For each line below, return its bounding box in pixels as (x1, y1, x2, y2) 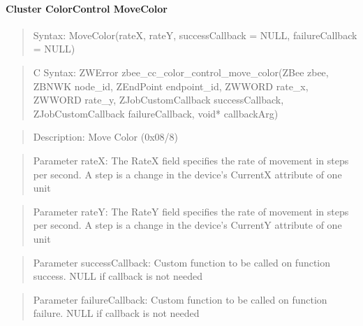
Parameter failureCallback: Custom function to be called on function (33, 292, 327, 306)
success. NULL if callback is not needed (33, 269, 202, 283)
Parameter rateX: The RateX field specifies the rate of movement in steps (33, 153, 349, 167)
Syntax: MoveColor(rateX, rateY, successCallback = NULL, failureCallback (33, 27, 357, 42)
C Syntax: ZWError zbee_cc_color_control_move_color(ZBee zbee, (33, 64, 329, 79)
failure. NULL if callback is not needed (33, 306, 200, 320)
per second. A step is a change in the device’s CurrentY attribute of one (33, 218, 342, 232)
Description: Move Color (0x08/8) (33, 129, 179, 144)
